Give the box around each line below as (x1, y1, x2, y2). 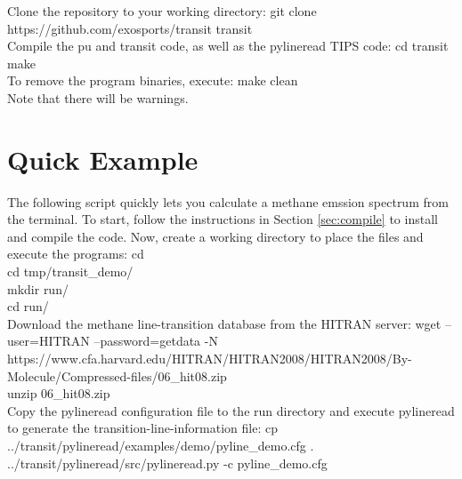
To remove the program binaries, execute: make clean (7, 71, 298, 90)
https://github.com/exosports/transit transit (7, 19, 253, 37)
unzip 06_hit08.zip (7, 384, 110, 403)
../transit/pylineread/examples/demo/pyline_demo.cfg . (7, 436, 314, 454)
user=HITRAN (7, 331, 90, 350)
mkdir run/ (7, 279, 69, 298)
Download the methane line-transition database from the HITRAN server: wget (7, 314, 442, 332)
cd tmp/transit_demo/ (7, 262, 134, 281)
